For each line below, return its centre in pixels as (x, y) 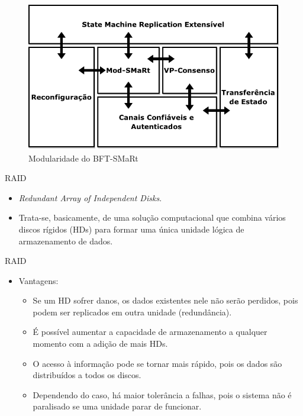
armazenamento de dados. (66, 241)
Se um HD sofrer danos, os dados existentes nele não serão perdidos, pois (165, 300)
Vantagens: (38, 280)
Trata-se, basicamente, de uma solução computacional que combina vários (152, 217)
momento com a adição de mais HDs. (100, 344)
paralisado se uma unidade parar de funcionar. (117, 406)
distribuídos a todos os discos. (87, 375)
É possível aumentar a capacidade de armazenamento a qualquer (150, 332)
